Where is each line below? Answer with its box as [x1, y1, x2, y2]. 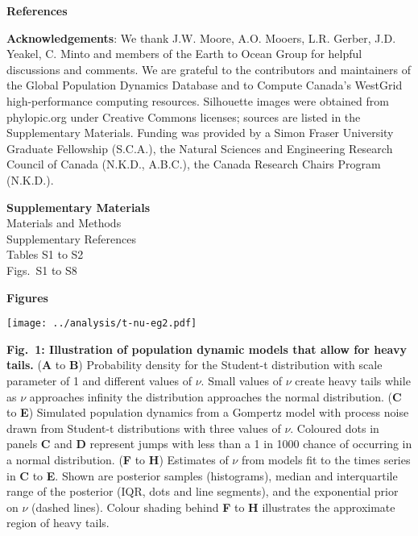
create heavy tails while [295, 372, 411, 388]
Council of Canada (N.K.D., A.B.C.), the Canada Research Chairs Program [6, 156, 381, 172]
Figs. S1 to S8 [6, 261, 77, 278]
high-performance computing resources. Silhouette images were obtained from [6, 92, 389, 109]
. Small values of [201, 372, 283, 388]
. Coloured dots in [290, 419, 379, 436]
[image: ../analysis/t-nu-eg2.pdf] [6, 318, 197, 330]
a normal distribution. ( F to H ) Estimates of [6, 451, 229, 467]
